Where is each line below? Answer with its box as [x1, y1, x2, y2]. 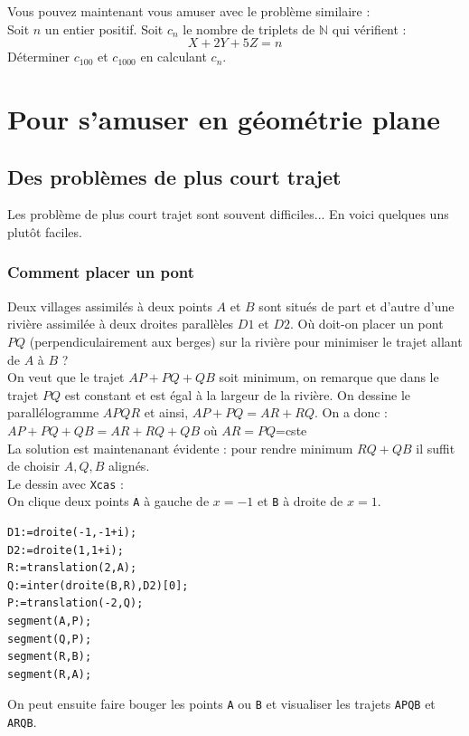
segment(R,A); [7, 667, 92, 681]
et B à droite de [258, 492, 343, 511]
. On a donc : [314, 403, 388, 422]
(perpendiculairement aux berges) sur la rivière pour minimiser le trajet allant [29, 331, 463, 350]
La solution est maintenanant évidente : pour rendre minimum [7, 438, 353, 457]
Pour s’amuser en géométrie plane [7, 100, 440, 137]
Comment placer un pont [7, 261, 195, 283]
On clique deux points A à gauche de [7, 492, 210, 511]
